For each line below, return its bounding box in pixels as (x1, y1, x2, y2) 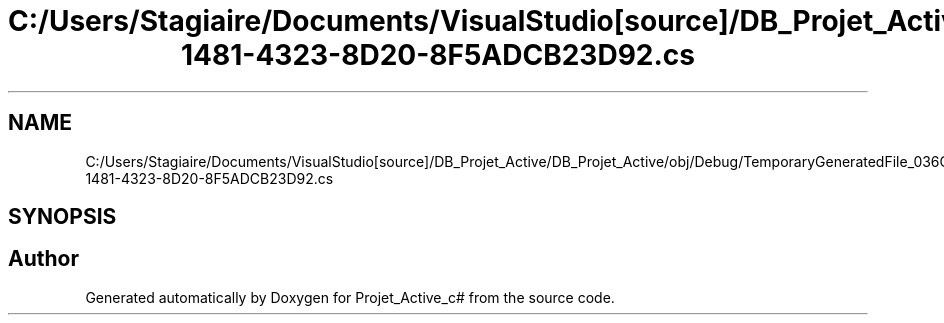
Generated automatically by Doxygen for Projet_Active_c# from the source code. (85, 288, 615, 306)
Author (8, 246, 79, 272)
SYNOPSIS (8, 204, 117, 230)
